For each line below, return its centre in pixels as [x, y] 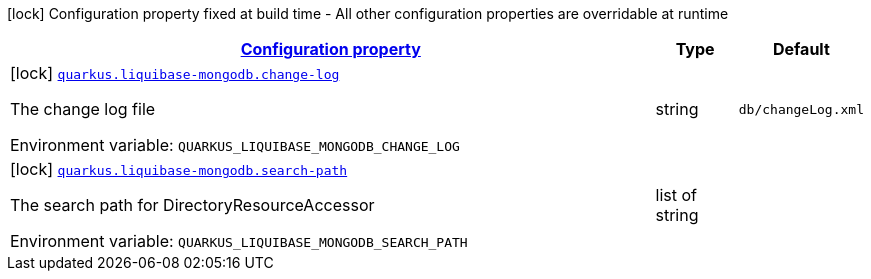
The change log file [83, 109]
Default [801, 49]
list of [676, 195]
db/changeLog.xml [801, 109]
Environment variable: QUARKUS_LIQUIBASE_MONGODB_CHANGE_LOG [235, 145]
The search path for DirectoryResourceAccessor [192, 205]
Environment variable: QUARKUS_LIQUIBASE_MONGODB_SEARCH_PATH [239, 241]
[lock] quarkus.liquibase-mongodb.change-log [175, 73]
